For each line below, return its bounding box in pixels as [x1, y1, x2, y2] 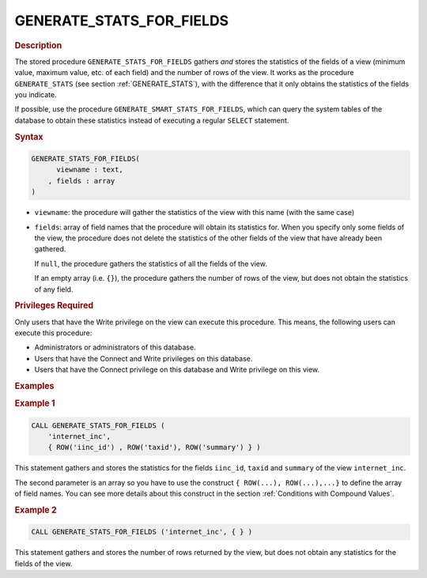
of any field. [34, 285, 74, 294]
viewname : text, [56, 165, 124, 174]
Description [14, 40, 62, 51]
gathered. [34, 244, 66, 254]
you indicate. [14, 89, 57, 99]
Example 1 [14, 398, 55, 409]
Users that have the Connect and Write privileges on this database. [34, 353, 253, 363]
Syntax [14, 131, 43, 142]
